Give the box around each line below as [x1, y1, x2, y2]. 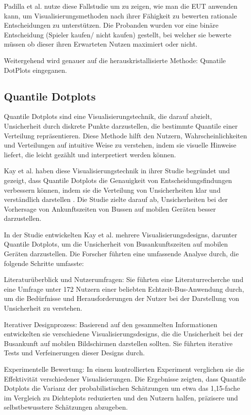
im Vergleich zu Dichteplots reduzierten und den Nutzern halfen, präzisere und [4, 392, 238, 402]
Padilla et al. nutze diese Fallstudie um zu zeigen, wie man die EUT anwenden [4, 1, 238, 11]
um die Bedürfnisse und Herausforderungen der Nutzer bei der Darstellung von [4, 293, 239, 303]
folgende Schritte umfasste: [4, 258, 84, 268]
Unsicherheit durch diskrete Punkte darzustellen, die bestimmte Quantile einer [4, 120, 238, 131]
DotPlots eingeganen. [4, 65, 67, 75]
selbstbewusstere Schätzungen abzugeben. [4, 402, 128, 412]
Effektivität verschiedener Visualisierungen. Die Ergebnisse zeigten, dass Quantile [4, 373, 246, 383]
